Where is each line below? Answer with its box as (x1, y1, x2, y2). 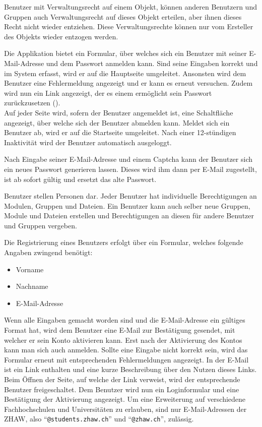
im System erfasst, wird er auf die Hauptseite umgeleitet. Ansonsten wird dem (4, 68, 246, 78)
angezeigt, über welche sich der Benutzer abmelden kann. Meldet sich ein (4, 117, 230, 128)
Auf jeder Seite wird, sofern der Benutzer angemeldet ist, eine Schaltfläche (4, 107, 233, 117)
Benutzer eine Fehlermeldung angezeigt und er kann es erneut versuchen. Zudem (4, 78, 253, 88)
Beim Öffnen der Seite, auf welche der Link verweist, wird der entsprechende (4, 374, 240, 384)
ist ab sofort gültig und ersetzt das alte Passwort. (4, 173, 157, 184)
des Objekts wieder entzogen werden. (4, 31, 118, 41)
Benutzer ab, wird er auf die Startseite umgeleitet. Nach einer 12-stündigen (4, 127, 236, 138)
